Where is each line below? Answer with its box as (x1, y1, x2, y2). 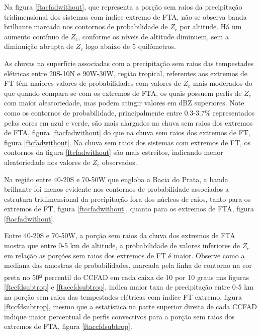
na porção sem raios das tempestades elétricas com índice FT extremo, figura (4, 291, 242, 302)
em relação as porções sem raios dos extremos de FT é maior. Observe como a (4, 250, 245, 260)
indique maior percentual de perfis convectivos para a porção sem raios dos (4, 311, 235, 321)
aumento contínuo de (4, 31, 68, 41)
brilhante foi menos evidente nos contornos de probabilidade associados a (4, 184, 229, 194)
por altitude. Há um (180, 21, 242, 32)
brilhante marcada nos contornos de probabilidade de (4, 21, 168, 32)
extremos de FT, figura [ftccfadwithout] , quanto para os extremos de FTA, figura (4, 203, 254, 214)
